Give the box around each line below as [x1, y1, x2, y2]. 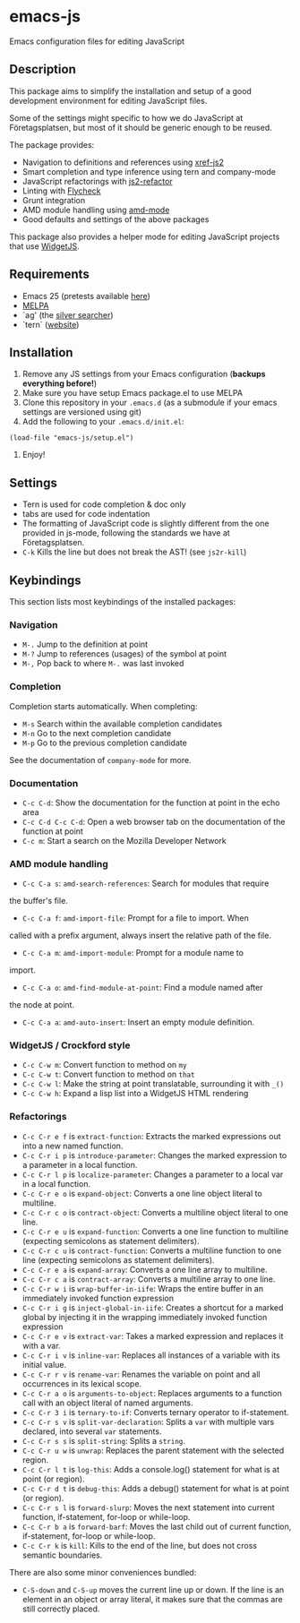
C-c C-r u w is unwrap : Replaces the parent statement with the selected [21, 1445, 285, 1456]
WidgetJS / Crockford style [9, 1039, 131, 1052]
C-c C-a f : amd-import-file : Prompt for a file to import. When [21, 913, 249, 923]
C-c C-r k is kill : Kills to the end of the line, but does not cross [21, 1540, 258, 1550]
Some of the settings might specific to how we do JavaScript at [9, 112, 244, 123]
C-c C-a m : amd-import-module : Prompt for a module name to [21, 948, 244, 958]
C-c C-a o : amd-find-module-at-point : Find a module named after [21, 983, 263, 993]
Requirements [9, 267, 90, 282]
